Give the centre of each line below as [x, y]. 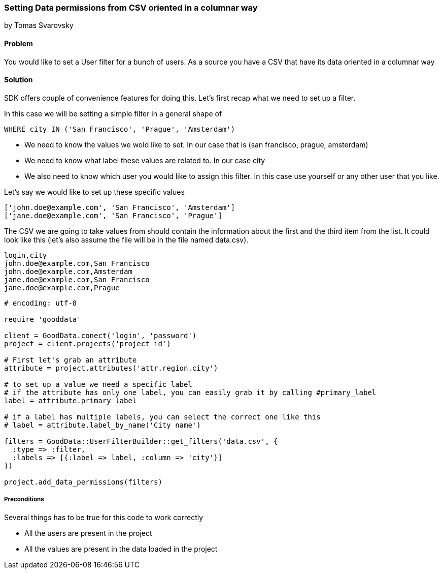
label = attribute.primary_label [71, 400]
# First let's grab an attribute [71, 360]
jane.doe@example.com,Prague [62, 288]
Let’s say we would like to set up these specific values [94, 192]
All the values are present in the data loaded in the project [121, 549]
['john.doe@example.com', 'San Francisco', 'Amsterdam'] [120, 207]
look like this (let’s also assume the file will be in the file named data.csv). [126, 239]
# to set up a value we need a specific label [98, 384]
